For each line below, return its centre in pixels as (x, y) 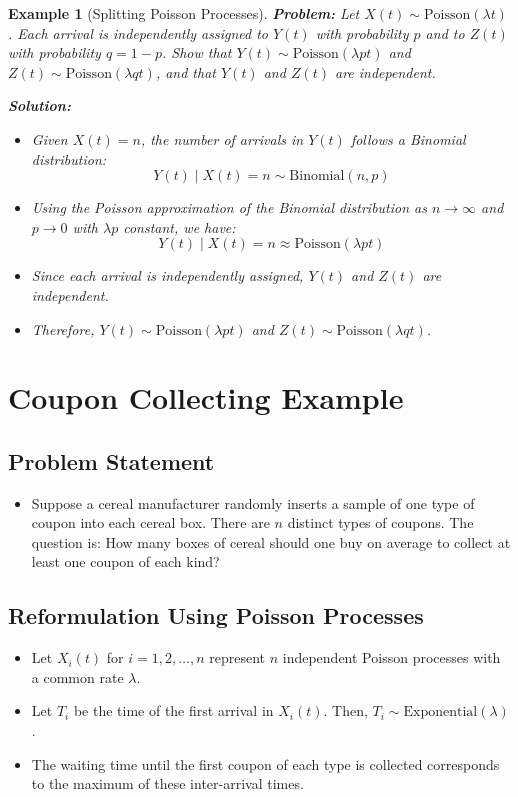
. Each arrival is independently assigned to (138, 32)
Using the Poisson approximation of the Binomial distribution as (229, 207)
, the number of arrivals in (222, 138)
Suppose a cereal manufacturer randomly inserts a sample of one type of (253, 502)
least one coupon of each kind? (125, 561)
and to (445, 32)
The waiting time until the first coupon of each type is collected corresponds (265, 763)
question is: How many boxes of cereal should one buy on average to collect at (271, 541)
